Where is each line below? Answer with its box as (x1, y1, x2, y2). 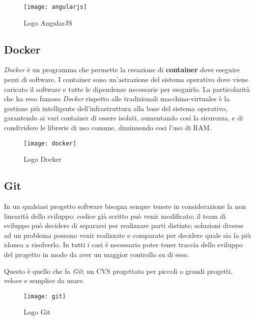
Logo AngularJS (24, 17, 72, 28)
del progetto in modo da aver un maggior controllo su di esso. (4, 249, 190, 260)
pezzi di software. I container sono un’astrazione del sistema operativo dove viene (4, 74, 249, 85)
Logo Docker (24, 154, 62, 164)
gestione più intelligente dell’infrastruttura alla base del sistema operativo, (4, 103, 227, 113)
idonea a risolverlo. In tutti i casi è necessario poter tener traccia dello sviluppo (4, 239, 243, 250)
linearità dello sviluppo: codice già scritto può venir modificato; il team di (4, 210, 226, 221)
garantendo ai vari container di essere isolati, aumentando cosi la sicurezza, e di (4, 113, 243, 123)
